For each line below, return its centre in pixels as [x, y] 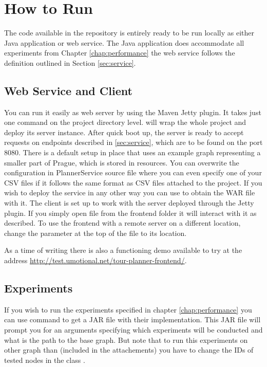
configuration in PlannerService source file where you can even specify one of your [133, 172]
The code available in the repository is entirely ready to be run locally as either [129, 33]
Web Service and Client [68, 90]
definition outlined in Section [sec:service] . [70, 62]
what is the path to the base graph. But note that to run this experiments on [126, 340]
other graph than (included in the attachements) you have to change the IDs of [129, 350]
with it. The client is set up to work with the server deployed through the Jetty [129, 203]
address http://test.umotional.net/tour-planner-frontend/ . [96, 260]
